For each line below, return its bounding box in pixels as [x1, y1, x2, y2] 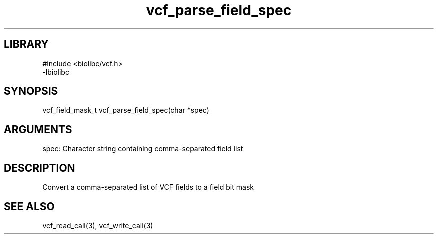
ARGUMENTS [4, 123, 72, 136]
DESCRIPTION [4, 161, 75, 174]
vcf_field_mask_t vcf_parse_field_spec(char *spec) [42, 106, 209, 115]
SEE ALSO [4, 200, 55, 213]
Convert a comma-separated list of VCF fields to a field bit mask [42, 183, 254, 192]
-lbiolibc [42, 67, 69, 76]
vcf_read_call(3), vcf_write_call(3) [42, 221, 153, 230]
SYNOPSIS [4, 85, 58, 98]
